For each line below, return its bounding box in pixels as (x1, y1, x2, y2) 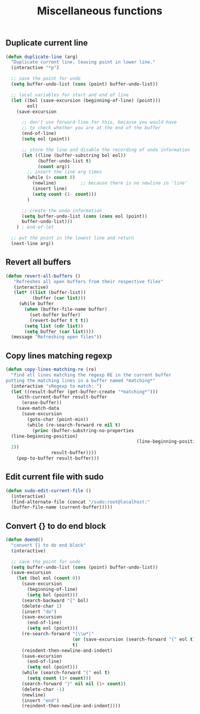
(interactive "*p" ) (11, 65, 60, 71)
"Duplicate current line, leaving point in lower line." (11, 59, 156, 65)
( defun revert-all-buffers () (5, 273, 81, 279)
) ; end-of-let (16, 224, 54, 231)
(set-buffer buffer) (29, 312, 81, 318)
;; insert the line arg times (27, 169, 102, 175)
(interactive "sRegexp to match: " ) (11, 383, 102, 389)
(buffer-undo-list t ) (37, 158, 92, 164)
